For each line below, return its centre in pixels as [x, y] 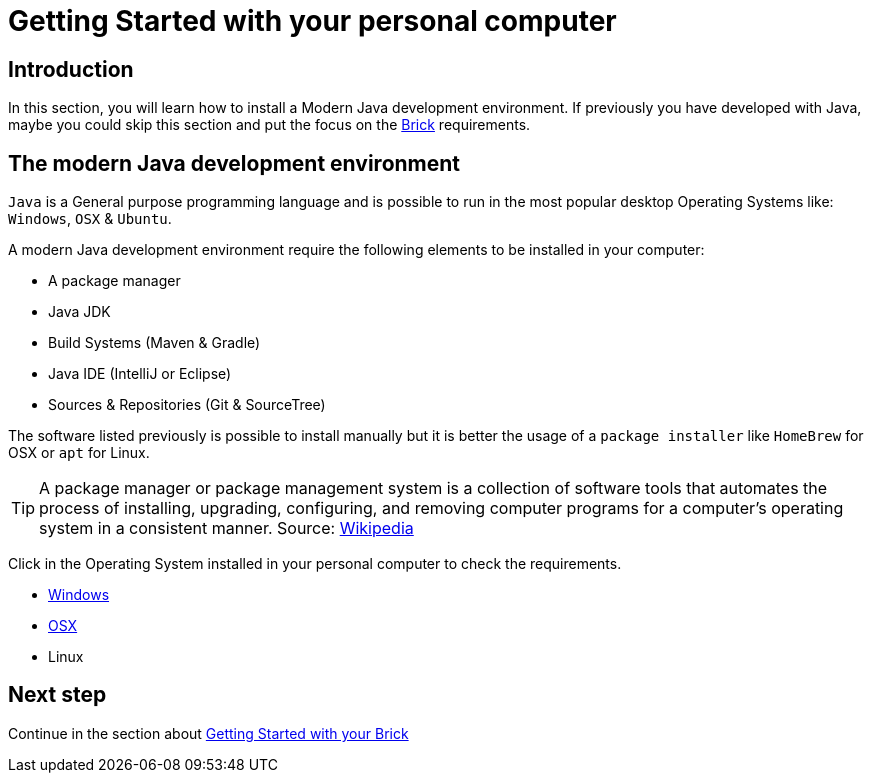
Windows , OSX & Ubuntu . [90, 219]
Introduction [71, 69]
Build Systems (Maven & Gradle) [154, 343]
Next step [57, 695]
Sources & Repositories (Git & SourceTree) [187, 405]
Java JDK [79, 312]
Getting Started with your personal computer [312, 21]
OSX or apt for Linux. [79, 453]
